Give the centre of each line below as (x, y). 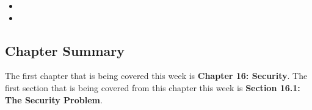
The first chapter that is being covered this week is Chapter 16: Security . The (156, 76)
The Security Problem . (54, 99)
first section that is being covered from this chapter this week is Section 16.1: (153, 87)
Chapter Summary (65, 50)
